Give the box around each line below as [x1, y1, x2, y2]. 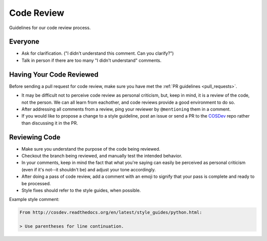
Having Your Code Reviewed [9, 70, 99, 79]
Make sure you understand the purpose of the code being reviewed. [21, 146, 161, 152]
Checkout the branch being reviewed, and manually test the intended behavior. [21, 153, 182, 159]
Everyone [9, 38, 40, 46]
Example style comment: [9, 197, 59, 202]
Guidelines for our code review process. [9, 25, 91, 31]
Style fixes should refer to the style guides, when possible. [21, 187, 141, 193]
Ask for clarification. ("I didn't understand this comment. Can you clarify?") [21, 50, 174, 56]
